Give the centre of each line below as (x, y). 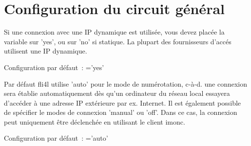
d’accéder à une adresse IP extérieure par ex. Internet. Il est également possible (123, 102)
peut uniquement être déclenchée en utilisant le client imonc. (95, 121)
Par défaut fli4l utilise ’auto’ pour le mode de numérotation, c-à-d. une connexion (125, 83)
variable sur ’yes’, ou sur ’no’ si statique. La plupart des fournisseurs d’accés (118, 41)
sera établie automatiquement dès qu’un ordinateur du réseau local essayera (117, 93)
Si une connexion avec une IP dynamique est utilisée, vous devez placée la (114, 32)
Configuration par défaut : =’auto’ (56, 138)
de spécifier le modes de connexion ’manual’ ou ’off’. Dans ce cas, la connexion (121, 112)
